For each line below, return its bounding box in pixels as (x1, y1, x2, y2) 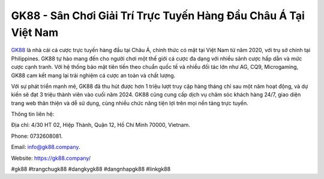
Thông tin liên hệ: (11, 111, 55, 118)
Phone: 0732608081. (11, 132, 63, 139)
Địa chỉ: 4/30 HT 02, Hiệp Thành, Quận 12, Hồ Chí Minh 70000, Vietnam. (11, 122, 190, 129)
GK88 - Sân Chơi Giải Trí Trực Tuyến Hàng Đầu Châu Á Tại (11, 9, 305, 22)
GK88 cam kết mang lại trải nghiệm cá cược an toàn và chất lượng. (11, 72, 176, 79)
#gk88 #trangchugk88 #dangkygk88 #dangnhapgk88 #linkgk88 (11, 165, 171, 173)
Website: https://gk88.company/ (11, 154, 91, 162)
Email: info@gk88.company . (11, 144, 80, 151)
